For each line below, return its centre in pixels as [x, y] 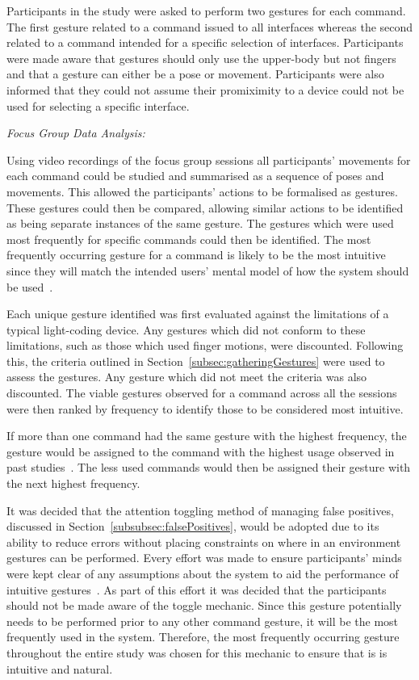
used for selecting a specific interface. [98, 105]
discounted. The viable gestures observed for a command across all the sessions [202, 393]
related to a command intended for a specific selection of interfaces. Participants [205, 42]
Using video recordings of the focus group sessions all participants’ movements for [209, 160]
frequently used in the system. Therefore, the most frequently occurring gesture [203, 637]
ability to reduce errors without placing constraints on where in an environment [204, 541]
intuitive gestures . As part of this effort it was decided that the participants [197, 589]
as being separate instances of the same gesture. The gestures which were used [200, 223]
